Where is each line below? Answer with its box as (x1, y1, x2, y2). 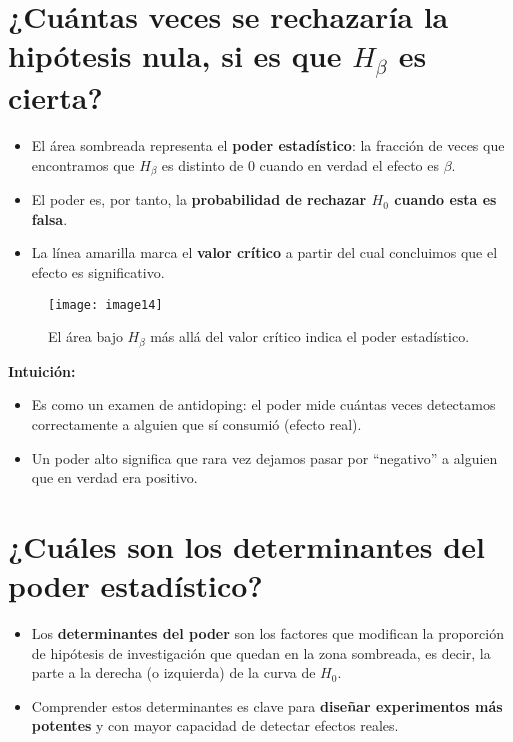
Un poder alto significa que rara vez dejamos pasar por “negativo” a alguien (31, 447, 498, 468)
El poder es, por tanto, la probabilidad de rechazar (31, 189, 367, 210)
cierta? (8, 77, 103, 118)
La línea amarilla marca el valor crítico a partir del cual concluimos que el (31, 242, 498, 263)
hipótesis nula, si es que (8, 35, 342, 76)
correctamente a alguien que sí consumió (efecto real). (31, 413, 362, 434)
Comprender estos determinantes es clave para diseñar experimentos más (31, 695, 503, 716)
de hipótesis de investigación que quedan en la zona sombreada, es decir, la (31, 642, 491, 663)
